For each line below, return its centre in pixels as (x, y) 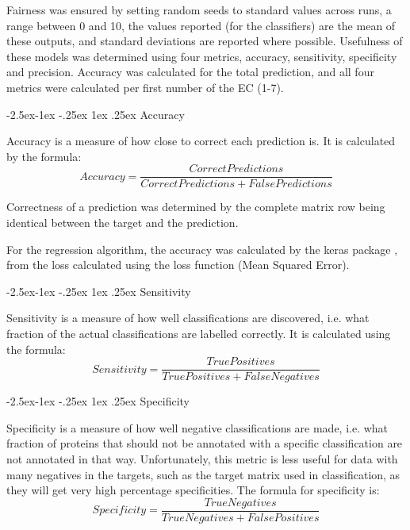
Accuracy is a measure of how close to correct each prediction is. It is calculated (201, 141)
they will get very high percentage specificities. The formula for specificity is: (193, 490)
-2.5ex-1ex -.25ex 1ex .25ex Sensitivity (99, 291)
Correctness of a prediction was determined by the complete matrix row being (196, 207)
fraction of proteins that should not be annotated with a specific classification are (205, 443)
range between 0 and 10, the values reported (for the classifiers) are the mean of (201, 25)
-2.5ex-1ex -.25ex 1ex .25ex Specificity (98, 401)
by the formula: (44, 156)
